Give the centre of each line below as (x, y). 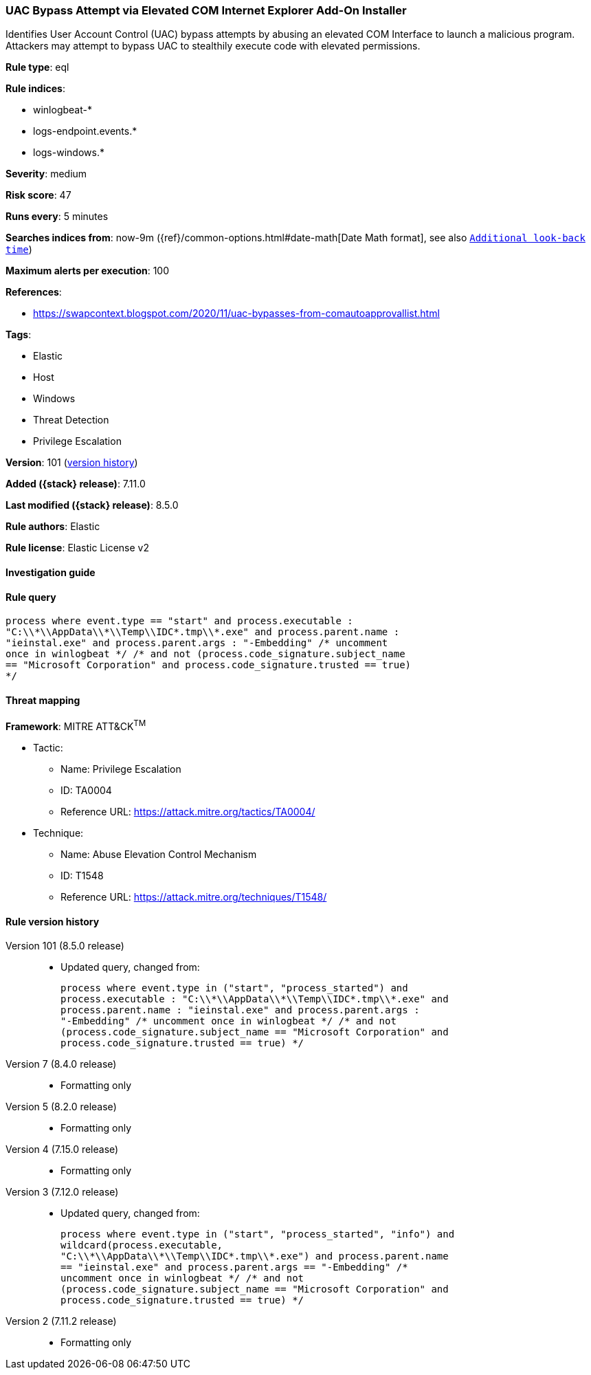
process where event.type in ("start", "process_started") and (234, 988)
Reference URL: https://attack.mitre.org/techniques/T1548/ (194, 897)
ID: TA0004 (86, 791)
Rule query (31, 597)
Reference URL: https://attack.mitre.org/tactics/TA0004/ (188, 812)
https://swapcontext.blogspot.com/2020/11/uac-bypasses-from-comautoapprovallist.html (236, 313)
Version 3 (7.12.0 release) (62, 1192)
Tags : (19, 335)
